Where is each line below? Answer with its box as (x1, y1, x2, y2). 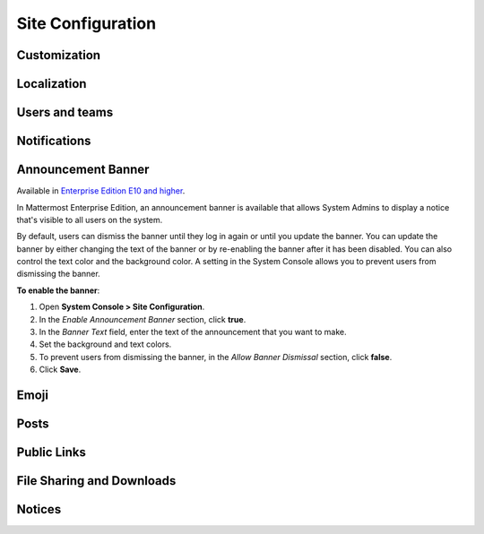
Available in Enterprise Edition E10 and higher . (16, 185, 186, 196)
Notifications (16, 133, 91, 149)
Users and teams (16, 105, 114, 120)
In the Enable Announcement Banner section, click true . (39, 314, 246, 324)
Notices (16, 502, 62, 517)
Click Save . (39, 364, 82, 375)
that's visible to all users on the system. (16, 214, 163, 225)
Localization (16, 76, 87, 91)
